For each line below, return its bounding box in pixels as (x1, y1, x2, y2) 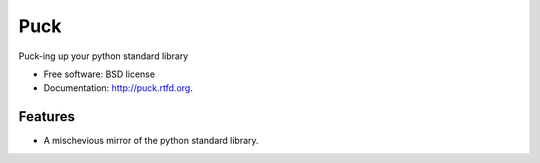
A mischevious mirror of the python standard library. (43, 135, 259, 147)
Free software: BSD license (43, 68, 155, 80)
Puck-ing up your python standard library (18, 50, 189, 62)
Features (18, 108, 75, 125)
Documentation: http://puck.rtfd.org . (43, 82, 194, 94)
